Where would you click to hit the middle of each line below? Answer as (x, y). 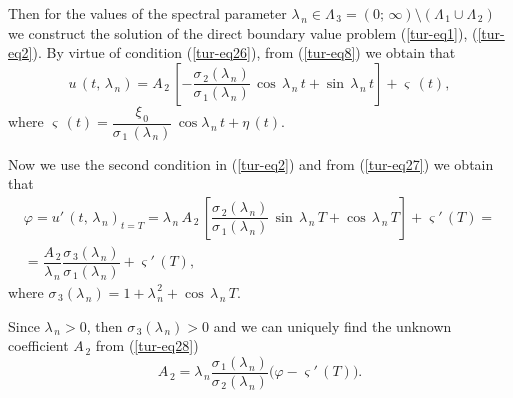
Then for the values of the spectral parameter (147, 13)
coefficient (38, 345)
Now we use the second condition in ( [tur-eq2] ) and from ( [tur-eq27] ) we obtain (251, 163)
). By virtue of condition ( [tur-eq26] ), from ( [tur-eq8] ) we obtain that (244, 52)
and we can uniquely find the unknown (332, 325)
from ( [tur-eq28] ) (147, 345)
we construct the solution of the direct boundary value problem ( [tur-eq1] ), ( (243, 32)
